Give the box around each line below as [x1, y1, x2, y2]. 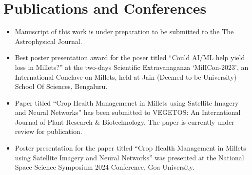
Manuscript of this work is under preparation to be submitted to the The [15, 26, 234, 37]
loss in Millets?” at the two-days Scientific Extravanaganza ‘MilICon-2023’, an [15, 62, 249, 72]
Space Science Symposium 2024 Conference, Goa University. [15, 162, 194, 172]
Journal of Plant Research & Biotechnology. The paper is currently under [15, 116, 234, 127]
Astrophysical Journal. [15, 36, 82, 46]
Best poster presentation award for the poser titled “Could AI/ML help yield [15, 52, 245, 63]
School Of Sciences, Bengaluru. [15, 81, 108, 91]
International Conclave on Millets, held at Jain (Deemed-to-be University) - [15, 71, 241, 82]
